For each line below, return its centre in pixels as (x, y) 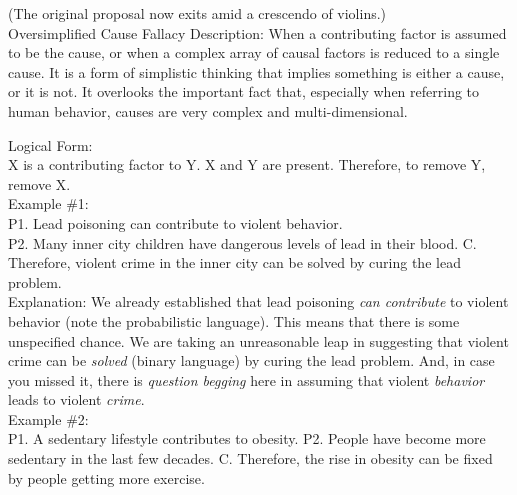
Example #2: (48, 418)
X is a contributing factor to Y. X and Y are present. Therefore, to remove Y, (247, 164)
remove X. (39, 183)
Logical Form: (50, 144)
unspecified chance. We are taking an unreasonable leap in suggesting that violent (258, 340)
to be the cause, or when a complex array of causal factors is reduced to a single (254, 52)
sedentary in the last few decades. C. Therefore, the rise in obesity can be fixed (250, 458)
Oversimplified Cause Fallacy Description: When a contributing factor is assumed (257, 32)
